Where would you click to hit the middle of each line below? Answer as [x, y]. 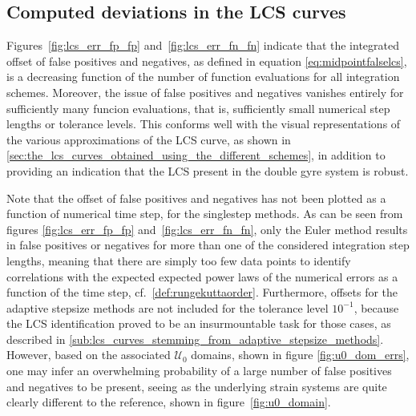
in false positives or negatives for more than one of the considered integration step [208, 245]
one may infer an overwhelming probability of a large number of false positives [199, 371]
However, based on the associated [89, 355]
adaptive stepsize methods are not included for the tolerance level [168, 307]
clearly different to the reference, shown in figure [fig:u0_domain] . [169, 402]
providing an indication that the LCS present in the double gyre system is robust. [208, 170]
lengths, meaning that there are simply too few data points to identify [179, 260]
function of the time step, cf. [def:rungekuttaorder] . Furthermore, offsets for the [202, 292]
